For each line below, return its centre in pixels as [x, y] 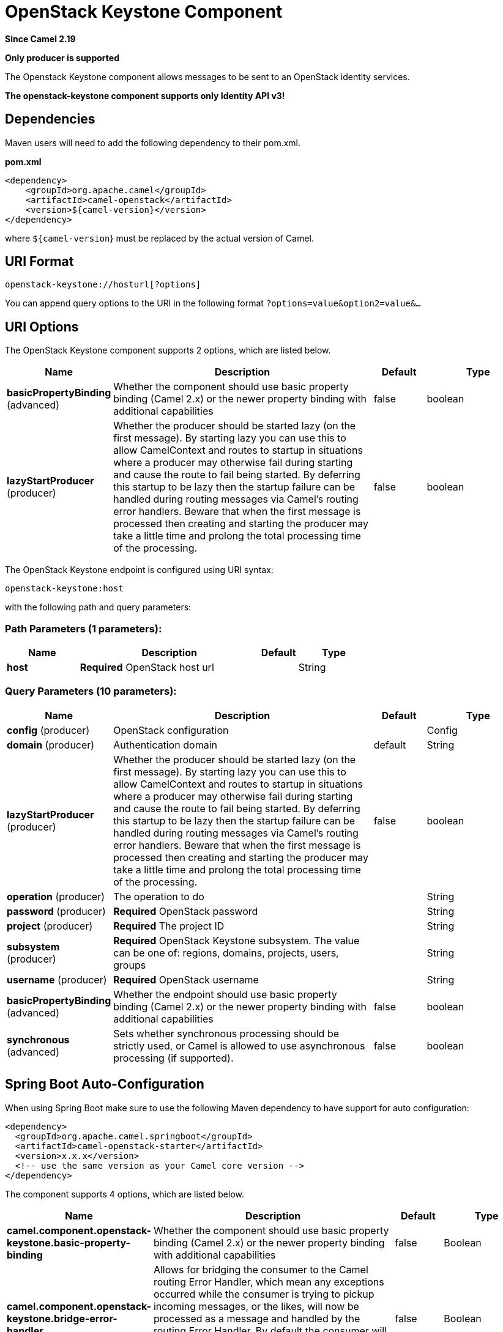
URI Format [39, 262]
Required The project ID [169, 926]
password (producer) [56, 911]
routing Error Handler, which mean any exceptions [269, 1282]
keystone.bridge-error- [62, 1318]
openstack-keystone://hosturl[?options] [103, 285]
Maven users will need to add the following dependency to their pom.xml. [153, 142]
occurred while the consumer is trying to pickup [264, 1294]
